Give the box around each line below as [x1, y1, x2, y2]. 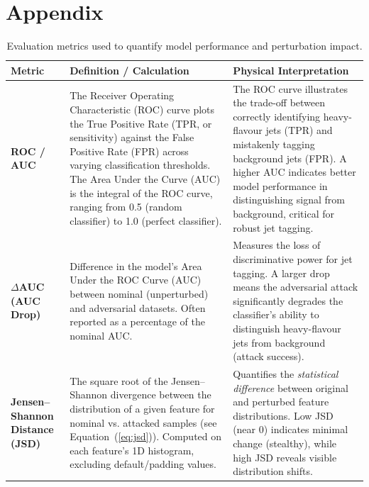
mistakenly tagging [233, 136, 315, 151]
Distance [11, 422, 54, 437]
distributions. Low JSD [233, 408, 334, 422]
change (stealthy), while [233, 435, 337, 450]
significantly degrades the [233, 293, 343, 308]
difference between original [233, 380, 348, 395]
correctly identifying [233, 108, 321, 123]
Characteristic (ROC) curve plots [70, 101, 215, 116]
